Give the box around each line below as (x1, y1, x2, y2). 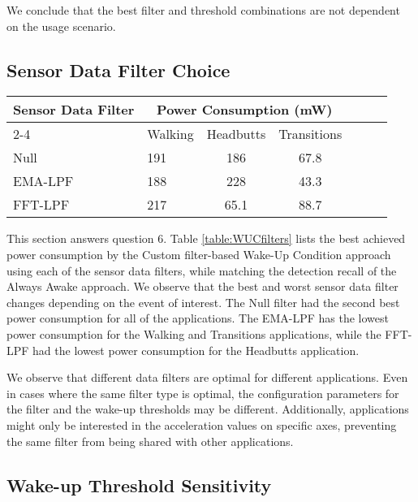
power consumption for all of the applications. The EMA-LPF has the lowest (6, 309, 389, 327)
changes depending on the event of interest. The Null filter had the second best (6, 293, 400, 310)
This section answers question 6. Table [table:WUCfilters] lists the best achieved (6, 230, 406, 247)
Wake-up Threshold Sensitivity (6, 472, 272, 497)
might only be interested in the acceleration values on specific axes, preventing (6, 416, 397, 433)
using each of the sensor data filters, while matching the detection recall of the (6, 262, 397, 279)
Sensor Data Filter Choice (6, 57, 231, 82)
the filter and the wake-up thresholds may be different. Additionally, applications (6, 400, 409, 418)
